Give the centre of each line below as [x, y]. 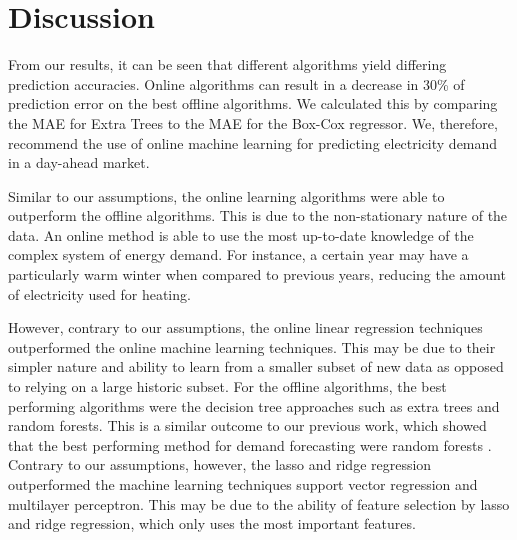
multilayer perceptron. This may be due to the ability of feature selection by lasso [259, 503]
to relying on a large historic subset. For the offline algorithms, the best [227, 386]
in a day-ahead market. [79, 162]
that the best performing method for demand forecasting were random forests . [250, 444]
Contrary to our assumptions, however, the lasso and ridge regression [220, 464]
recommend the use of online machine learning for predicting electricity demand [253, 142]
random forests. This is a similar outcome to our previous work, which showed [247, 425]
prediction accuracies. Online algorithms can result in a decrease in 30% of [236, 83]
